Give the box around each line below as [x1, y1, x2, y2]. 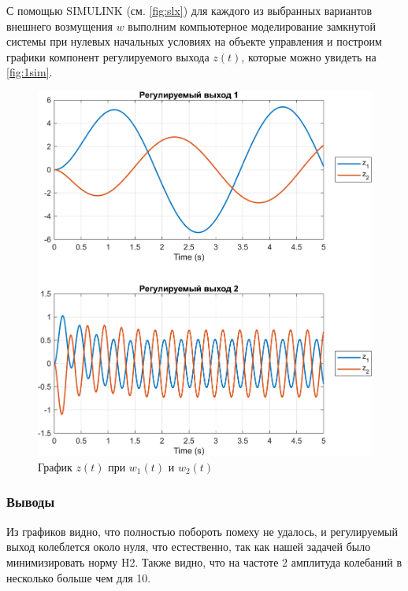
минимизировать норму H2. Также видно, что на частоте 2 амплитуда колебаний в [6, 553, 402, 570]
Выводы [6, 492, 55, 512]
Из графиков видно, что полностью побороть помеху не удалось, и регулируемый [6, 523, 398, 539]
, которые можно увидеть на [241, 48, 376, 65]
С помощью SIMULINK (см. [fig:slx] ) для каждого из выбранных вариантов [6, 2, 373, 18]
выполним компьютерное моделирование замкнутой [128, 17, 376, 34]
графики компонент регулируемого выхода [6, 48, 210, 65]
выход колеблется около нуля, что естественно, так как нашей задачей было [6, 538, 371, 555]
